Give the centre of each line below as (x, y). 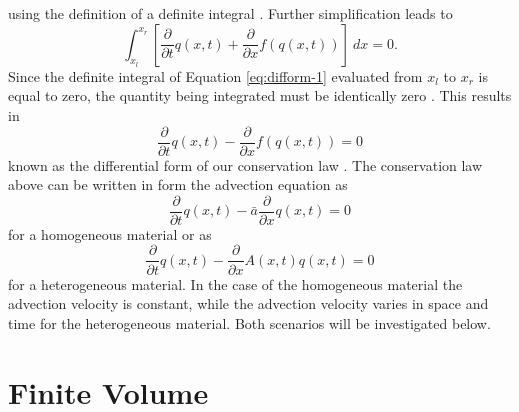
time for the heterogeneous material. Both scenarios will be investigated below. (249, 322)
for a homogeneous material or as (110, 233)
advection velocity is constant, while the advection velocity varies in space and (248, 303)
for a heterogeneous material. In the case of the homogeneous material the (235, 283)
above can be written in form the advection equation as (178, 184)
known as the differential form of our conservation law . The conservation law (245, 164)
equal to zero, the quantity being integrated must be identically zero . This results (260, 95)
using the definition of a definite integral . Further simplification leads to (230, 13)
